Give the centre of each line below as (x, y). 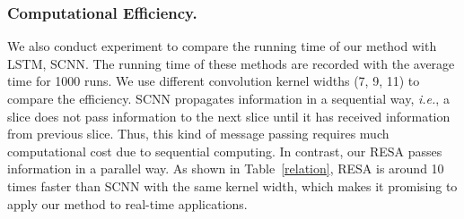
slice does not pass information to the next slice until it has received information (229, 116)
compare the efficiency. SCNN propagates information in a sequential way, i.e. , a (228, 98)
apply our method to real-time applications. (127, 203)
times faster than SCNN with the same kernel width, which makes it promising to (232, 185)
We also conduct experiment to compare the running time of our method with (222, 46)
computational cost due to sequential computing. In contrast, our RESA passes (225, 151)
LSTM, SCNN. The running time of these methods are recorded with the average (231, 63)
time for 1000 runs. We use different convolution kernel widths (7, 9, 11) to (214, 81)
